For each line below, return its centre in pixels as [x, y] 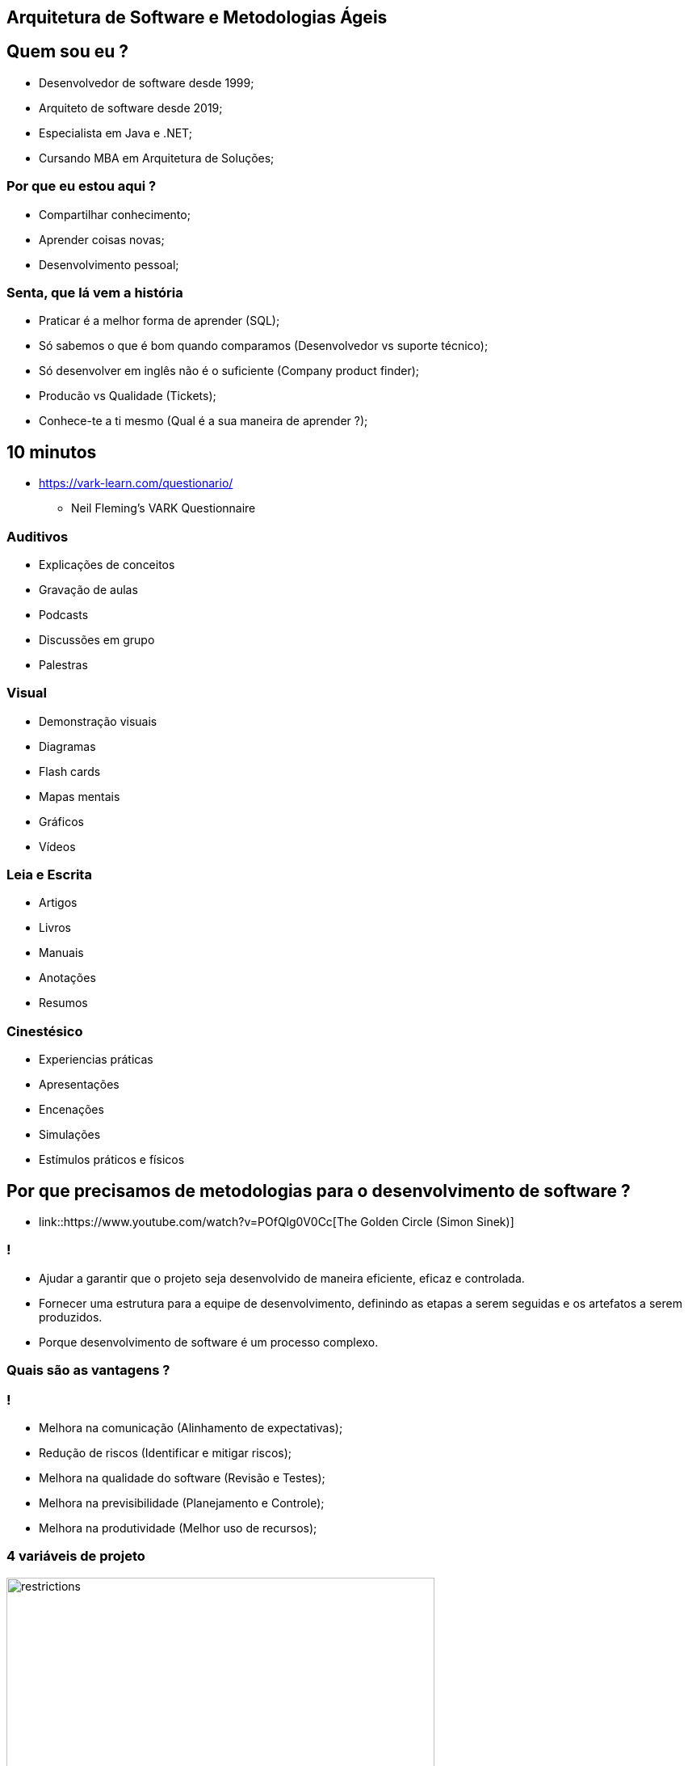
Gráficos [61, 821]
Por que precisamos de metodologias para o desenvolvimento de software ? [319, 1191]
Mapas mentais [80, 796]
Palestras [63, 664]
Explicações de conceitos [107, 564]
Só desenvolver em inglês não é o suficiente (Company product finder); [229, 371]
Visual [27, 693]
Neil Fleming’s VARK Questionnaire [164, 508]
